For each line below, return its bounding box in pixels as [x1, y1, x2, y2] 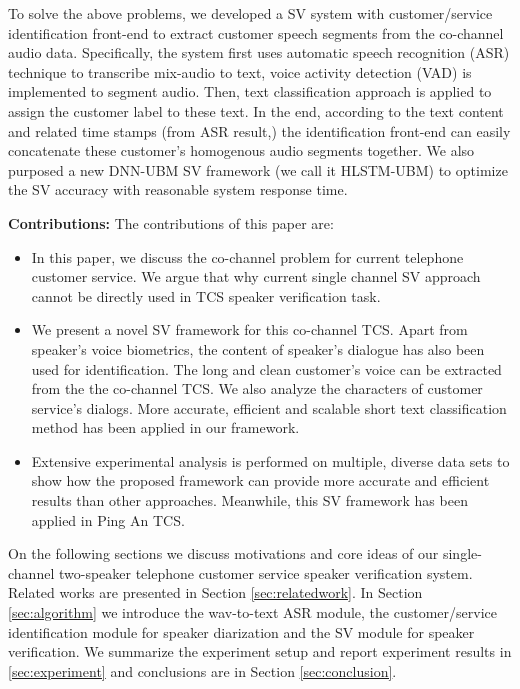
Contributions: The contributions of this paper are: [8, 212, 334, 233]
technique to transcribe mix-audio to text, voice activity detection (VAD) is [8, 61, 472, 82]
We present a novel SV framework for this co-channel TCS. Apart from [31, 319, 468, 340]
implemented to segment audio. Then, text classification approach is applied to [8, 81, 492, 102]
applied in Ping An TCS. [31, 509, 185, 530]
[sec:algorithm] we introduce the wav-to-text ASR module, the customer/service [8, 602, 497, 623]
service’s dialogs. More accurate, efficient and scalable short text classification [31, 397, 507, 418]
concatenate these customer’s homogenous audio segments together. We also [8, 140, 475, 161]
